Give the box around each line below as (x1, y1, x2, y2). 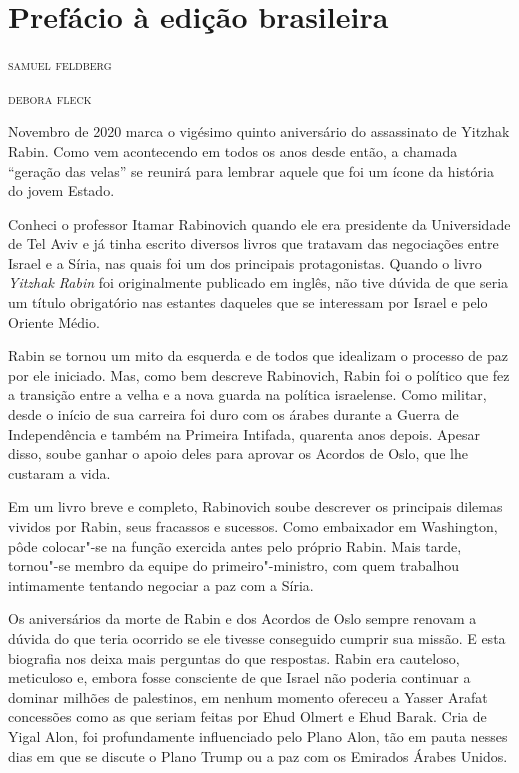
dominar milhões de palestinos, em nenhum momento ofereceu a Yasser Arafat (8, 686, 488, 707)
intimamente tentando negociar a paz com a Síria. (8, 574, 314, 595)
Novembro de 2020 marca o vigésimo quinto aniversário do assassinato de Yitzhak (8, 121, 510, 142)
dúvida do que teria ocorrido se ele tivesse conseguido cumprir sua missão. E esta (8, 627, 506, 648)
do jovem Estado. (8, 180, 115, 201)
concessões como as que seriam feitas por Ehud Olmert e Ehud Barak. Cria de (8, 706, 487, 727)
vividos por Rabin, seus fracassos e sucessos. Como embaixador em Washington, (8, 516, 498, 536)
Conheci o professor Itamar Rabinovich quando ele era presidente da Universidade (8, 213, 511, 234)
